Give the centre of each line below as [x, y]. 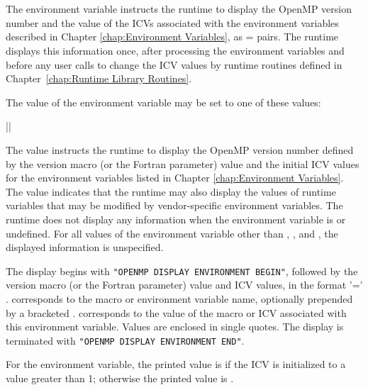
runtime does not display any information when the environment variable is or [176, 219]
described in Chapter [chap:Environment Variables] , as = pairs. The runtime [172, 37]
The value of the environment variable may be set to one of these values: [163, 102]
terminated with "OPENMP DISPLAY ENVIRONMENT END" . [125, 340]
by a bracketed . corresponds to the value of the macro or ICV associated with [176, 312]
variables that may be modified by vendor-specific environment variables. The [174, 205]
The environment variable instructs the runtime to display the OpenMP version [179, 9]
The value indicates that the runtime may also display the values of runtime [171, 191]
